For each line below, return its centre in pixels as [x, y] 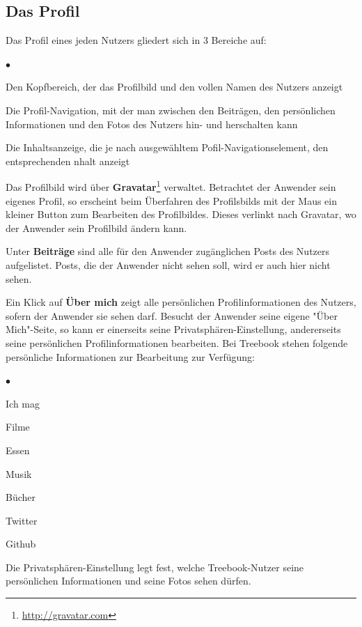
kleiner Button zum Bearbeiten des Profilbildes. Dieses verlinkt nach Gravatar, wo [181, 214]
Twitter [22, 520]
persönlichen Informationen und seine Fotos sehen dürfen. [128, 581]
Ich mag [23, 403]
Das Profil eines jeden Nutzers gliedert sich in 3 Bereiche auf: [136, 40]
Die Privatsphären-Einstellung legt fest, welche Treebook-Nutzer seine [155, 567]
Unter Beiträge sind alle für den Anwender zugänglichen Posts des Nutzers [168, 251]
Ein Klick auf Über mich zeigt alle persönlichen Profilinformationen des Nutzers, [181, 302]
